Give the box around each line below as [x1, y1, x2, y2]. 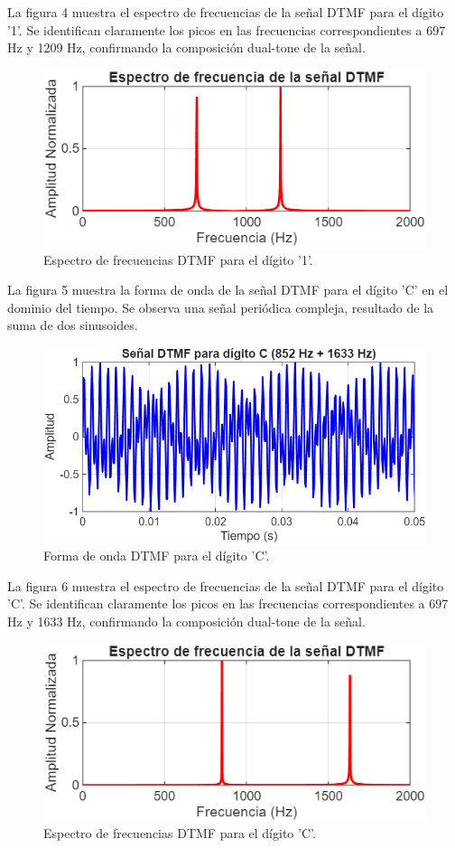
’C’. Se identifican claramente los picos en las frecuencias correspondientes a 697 [7, 594, 449, 613]
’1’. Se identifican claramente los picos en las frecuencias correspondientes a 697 [7, 20, 446, 39]
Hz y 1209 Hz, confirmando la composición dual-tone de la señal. [7, 38, 366, 57]
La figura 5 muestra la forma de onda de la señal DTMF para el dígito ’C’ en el [7, 280, 449, 299]
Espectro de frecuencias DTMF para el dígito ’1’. [43, 250, 313, 269]
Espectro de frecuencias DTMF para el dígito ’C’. [43, 824, 316, 843]
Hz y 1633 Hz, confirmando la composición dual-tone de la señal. [7, 611, 366, 630]
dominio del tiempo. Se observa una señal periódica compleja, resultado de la [7, 297, 434, 316]
